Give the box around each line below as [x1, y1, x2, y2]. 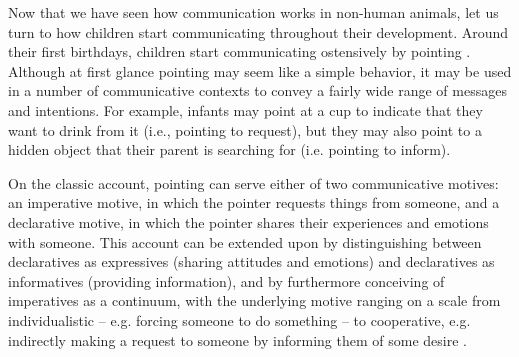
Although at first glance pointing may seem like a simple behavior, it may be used [8, 60, 512, 81]
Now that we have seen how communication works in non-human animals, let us [8, 2, 499, 22]
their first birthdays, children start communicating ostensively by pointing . [8, 41, 471, 62]
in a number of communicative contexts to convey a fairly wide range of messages [8, 80, 507, 101]
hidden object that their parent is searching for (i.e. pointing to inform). [8, 139, 451, 160]
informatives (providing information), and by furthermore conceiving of [8, 270, 445, 291]
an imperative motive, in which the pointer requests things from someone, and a [8, 192, 500, 213]
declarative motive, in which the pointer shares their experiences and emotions [8, 211, 489, 232]
